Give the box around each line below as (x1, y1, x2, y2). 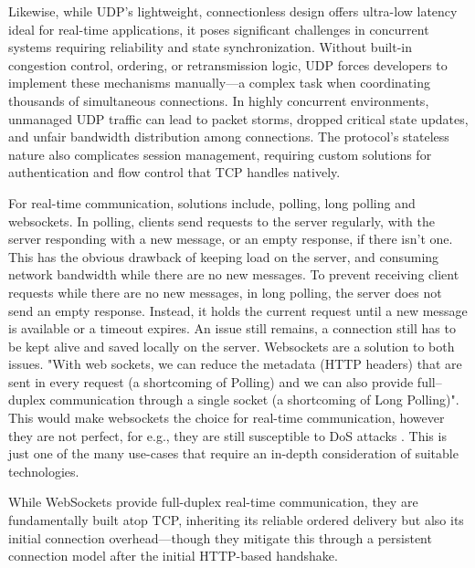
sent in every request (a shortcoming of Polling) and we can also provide (8, 372, 414, 391)
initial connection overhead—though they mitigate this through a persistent (8, 528, 432, 547)
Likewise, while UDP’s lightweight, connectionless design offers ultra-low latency (8, 2, 458, 20)
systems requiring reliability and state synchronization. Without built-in (8, 37, 412, 57)
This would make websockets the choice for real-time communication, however (8, 408, 445, 427)
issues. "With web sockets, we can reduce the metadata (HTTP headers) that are (8, 354, 462, 373)
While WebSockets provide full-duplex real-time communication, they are (8, 492, 418, 511)
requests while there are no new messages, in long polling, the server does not (8, 282, 442, 301)
